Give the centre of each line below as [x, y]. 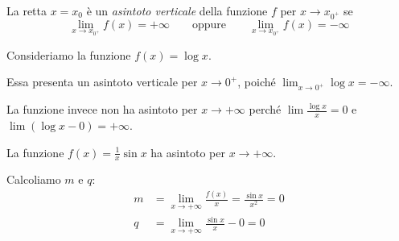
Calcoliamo [34, 179]
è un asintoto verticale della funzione [177, 10]
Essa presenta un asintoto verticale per [102, 82]
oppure [209, 25]
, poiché [257, 82]
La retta [27, 10]
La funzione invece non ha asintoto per [102, 109]
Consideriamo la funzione [69, 54]
